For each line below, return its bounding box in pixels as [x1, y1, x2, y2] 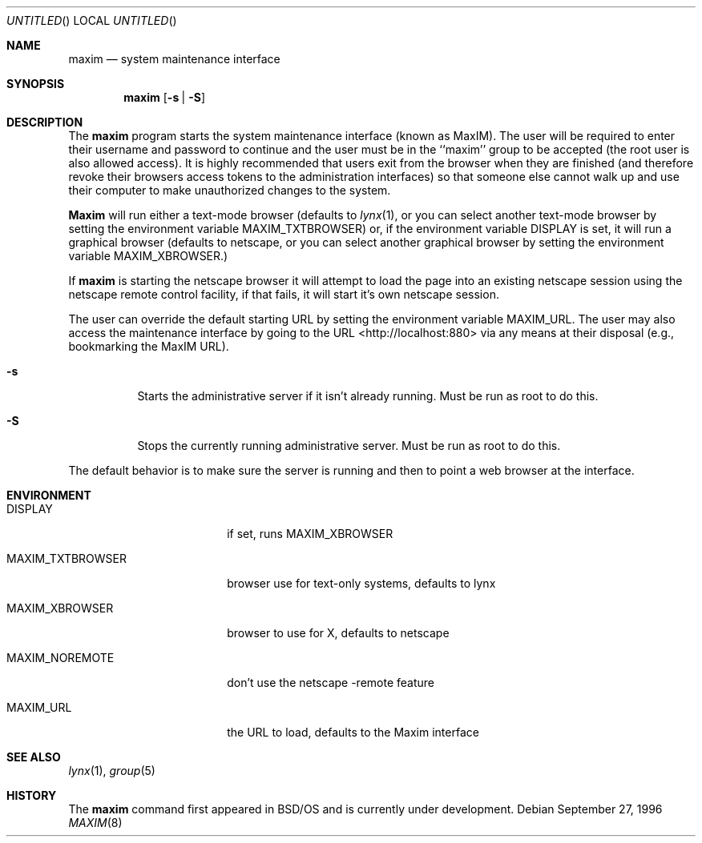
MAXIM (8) [68, 816, 123, 829]
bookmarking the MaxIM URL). [68, 339, 229, 353]
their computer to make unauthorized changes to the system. [68, 183, 391, 197]
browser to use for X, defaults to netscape [227, 626, 450, 640]
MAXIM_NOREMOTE [6, 651, 115, 664]
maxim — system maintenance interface [68, 52, 280, 66]
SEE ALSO [6, 750, 61, 764]
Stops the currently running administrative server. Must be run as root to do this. [137, 439, 561, 452]
